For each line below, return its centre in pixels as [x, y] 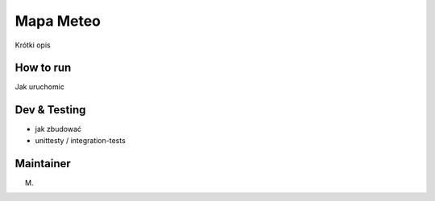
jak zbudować [58, 129]
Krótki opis [33, 45]
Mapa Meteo [58, 21]
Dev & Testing [50, 110]
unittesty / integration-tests [81, 140]
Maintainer [43, 164]
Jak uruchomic [39, 87]
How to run [43, 68]
